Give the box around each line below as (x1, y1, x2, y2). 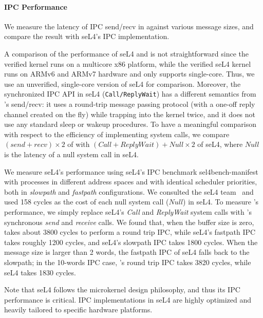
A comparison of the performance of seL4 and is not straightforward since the (4, 48, 249, 59)
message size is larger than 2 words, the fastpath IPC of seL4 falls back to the (4, 247, 250, 257)
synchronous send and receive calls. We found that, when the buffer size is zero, (4, 216, 254, 227)
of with (67, 139, 90, 149)
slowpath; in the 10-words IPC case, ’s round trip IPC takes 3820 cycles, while (4, 256, 251, 267)
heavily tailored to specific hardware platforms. (4, 304, 153, 315)
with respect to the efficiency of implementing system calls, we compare (4, 128, 230, 139)
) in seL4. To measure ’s (183, 196, 259, 207)
